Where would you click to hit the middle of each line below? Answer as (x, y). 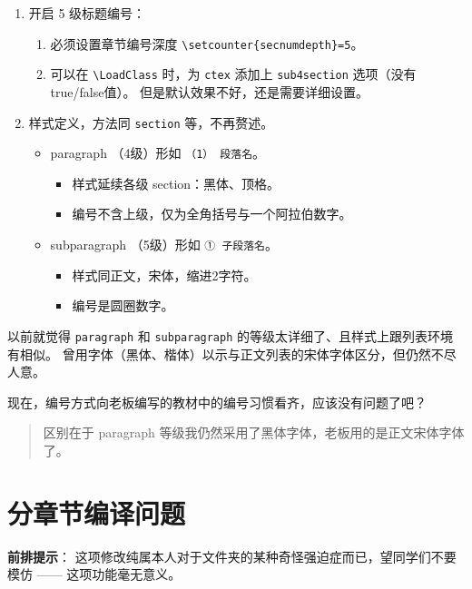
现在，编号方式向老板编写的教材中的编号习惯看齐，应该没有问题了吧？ (217, 402)
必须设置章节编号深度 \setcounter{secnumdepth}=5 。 (207, 43)
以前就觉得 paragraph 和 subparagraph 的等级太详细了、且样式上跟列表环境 (231, 335)
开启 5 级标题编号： (87, 13)
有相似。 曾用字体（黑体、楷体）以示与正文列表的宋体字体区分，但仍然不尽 (232, 353)
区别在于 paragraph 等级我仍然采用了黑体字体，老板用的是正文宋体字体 (254, 432)
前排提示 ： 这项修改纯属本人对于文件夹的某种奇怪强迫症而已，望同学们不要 (232, 556)
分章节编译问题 (97, 512)
